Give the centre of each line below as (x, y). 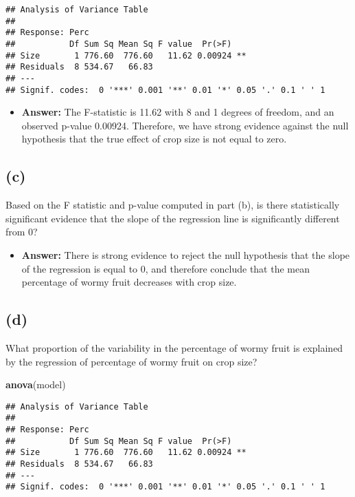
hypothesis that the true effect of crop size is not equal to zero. (154, 139)
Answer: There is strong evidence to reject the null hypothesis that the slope (186, 255)
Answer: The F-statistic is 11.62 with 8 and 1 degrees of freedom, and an (178, 112)
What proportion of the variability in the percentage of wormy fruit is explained (174, 348)
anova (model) (36, 384)
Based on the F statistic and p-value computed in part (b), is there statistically (173, 205)
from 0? (22, 232)
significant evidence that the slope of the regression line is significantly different (173, 218)
